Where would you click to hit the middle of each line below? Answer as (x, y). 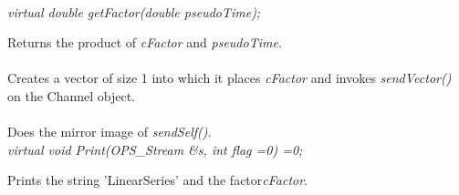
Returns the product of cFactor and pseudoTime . (145, 42)
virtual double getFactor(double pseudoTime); (134, 11)
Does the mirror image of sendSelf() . (110, 132)
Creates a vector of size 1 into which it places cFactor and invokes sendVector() (229, 78)
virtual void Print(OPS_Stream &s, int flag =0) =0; (155, 149)
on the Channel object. (72, 95)
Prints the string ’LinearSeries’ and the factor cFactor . (158, 180)
